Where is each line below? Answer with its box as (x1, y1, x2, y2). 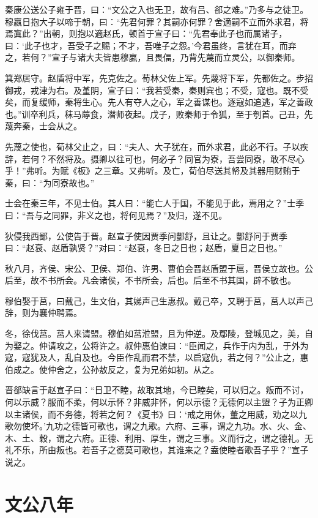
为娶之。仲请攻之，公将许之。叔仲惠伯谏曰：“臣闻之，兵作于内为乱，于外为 (5, 339, 309, 351)
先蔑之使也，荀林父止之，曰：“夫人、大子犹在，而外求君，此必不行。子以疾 (5, 140, 309, 152)
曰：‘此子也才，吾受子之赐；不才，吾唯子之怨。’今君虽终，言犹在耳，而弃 (5, 39, 297, 51)
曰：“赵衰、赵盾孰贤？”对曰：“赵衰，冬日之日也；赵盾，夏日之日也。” (5, 241, 283, 254)
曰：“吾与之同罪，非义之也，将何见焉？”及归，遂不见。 (5, 208, 227, 221)
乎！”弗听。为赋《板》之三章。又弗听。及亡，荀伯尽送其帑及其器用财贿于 (5, 164, 300, 177)
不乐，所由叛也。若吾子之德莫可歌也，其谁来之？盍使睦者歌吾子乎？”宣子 (13, 443, 309, 456)
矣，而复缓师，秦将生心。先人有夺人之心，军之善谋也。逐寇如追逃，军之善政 (5, 96, 313, 108)
